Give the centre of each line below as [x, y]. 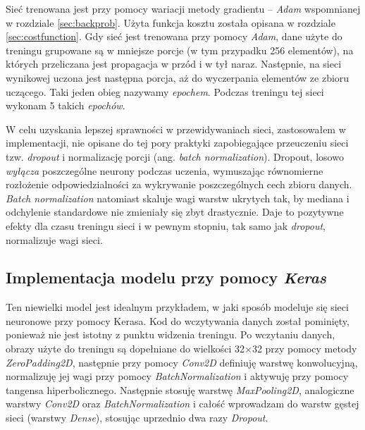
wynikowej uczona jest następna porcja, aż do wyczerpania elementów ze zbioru [178, 77]
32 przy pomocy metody [304, 349]
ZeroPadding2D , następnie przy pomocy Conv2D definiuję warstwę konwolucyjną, [182, 362]
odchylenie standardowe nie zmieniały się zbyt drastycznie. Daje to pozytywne [175, 212]
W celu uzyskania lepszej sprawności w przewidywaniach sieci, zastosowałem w [176, 129]
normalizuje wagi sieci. [54, 239]
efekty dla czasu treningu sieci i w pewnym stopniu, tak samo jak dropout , [166, 225]
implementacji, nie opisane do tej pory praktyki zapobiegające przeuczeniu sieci [177, 143]
